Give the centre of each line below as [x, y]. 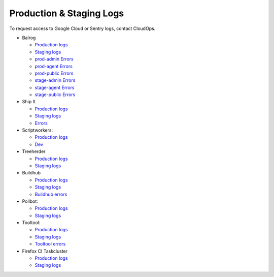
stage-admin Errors [55, 80]
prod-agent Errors [54, 66]
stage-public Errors [55, 95]
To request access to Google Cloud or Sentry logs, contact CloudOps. [82, 28]
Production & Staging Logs [67, 13]
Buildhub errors [51, 194]
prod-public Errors [54, 73]
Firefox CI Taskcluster [45, 251]
